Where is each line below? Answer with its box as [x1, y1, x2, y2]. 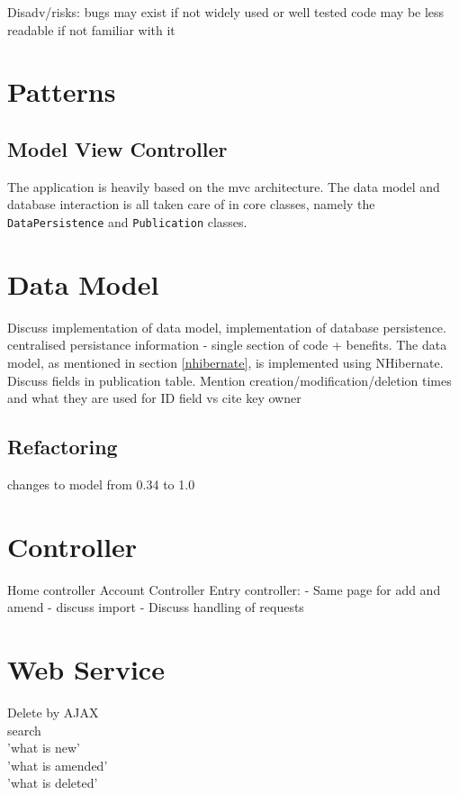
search [7, 720, 41, 739]
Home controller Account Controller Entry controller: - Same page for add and [7, 580, 441, 599]
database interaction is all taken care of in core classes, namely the [7, 195, 375, 214]
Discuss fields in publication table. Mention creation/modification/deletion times [7, 370, 452, 389]
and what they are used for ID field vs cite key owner [7, 388, 301, 407]
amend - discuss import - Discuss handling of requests [7, 598, 304, 617]
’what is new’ [7, 738, 80, 757]
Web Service [7, 651, 165, 687]
